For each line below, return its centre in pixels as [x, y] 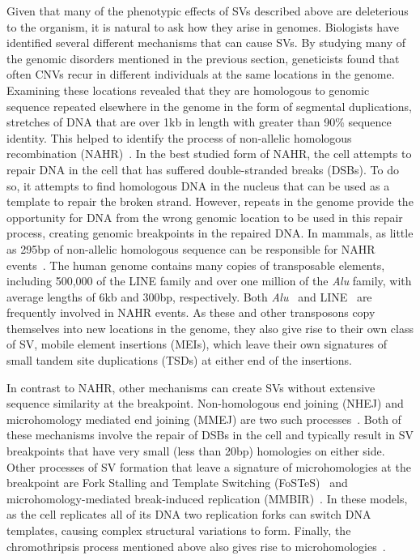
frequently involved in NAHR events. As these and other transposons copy [191, 312]
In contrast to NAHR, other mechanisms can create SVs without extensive [191, 387]
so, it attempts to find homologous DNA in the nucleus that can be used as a [198, 185]
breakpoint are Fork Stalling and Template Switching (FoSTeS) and [177, 483]
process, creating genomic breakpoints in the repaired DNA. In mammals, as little [210, 233]
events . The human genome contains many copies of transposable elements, [196, 265]
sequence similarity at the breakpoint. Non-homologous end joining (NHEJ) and [205, 403]
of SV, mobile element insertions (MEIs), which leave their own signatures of [197, 344]
